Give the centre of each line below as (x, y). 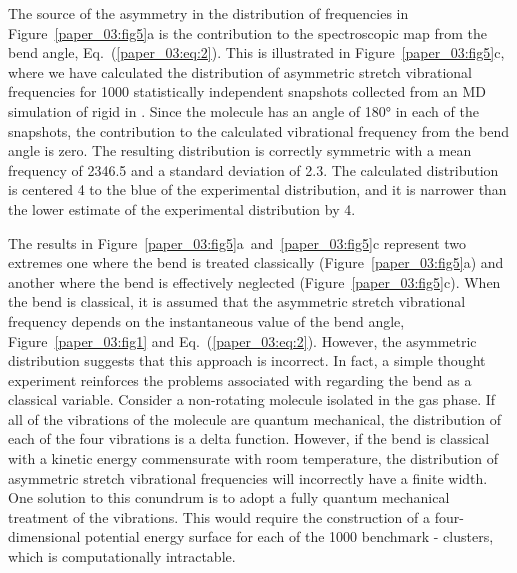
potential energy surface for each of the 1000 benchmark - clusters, (289, 536)
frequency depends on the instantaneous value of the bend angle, (206, 320)
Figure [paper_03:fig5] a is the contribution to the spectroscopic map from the (247, 32)
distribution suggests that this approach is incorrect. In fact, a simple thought (247, 360)
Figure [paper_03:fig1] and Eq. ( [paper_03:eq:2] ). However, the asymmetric (242, 340)
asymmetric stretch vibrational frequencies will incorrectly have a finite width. (248, 477)
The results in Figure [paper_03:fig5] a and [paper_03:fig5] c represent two (237, 242)
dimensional (44, 536)
